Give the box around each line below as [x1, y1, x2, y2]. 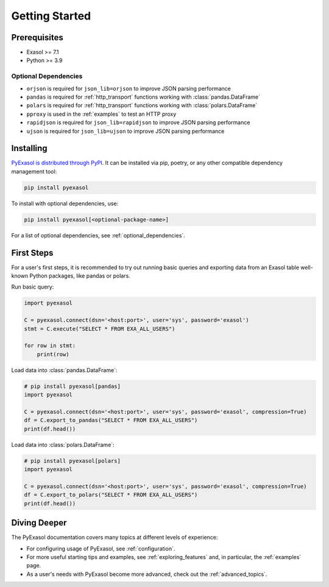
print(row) [37, 351, 69, 357]
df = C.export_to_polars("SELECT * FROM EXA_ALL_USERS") [24, 491, 198, 499]
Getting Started [11, 9, 91, 23]
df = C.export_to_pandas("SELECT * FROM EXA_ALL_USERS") [24, 417, 198, 424]
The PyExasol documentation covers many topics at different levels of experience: [11, 533, 218, 541]
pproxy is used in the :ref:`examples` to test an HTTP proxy [26, 110, 177, 118]
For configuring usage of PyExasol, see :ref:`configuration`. [26, 545, 175, 552]
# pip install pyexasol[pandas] [24, 382, 121, 390]
